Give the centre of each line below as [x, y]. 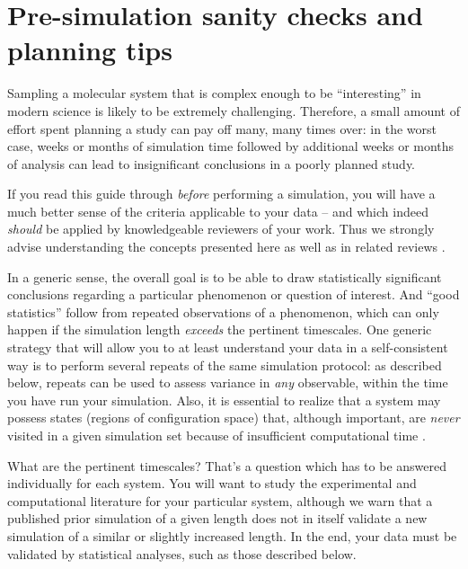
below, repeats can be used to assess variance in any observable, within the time [228, 382]
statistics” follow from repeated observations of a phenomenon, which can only [223, 311]
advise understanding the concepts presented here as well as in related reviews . [226, 247]
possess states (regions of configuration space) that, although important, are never [234, 418]
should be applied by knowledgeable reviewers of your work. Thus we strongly [221, 229]
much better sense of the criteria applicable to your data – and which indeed [218, 211]
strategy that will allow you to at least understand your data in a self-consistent [228, 347]
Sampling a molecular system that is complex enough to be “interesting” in [214, 93]
